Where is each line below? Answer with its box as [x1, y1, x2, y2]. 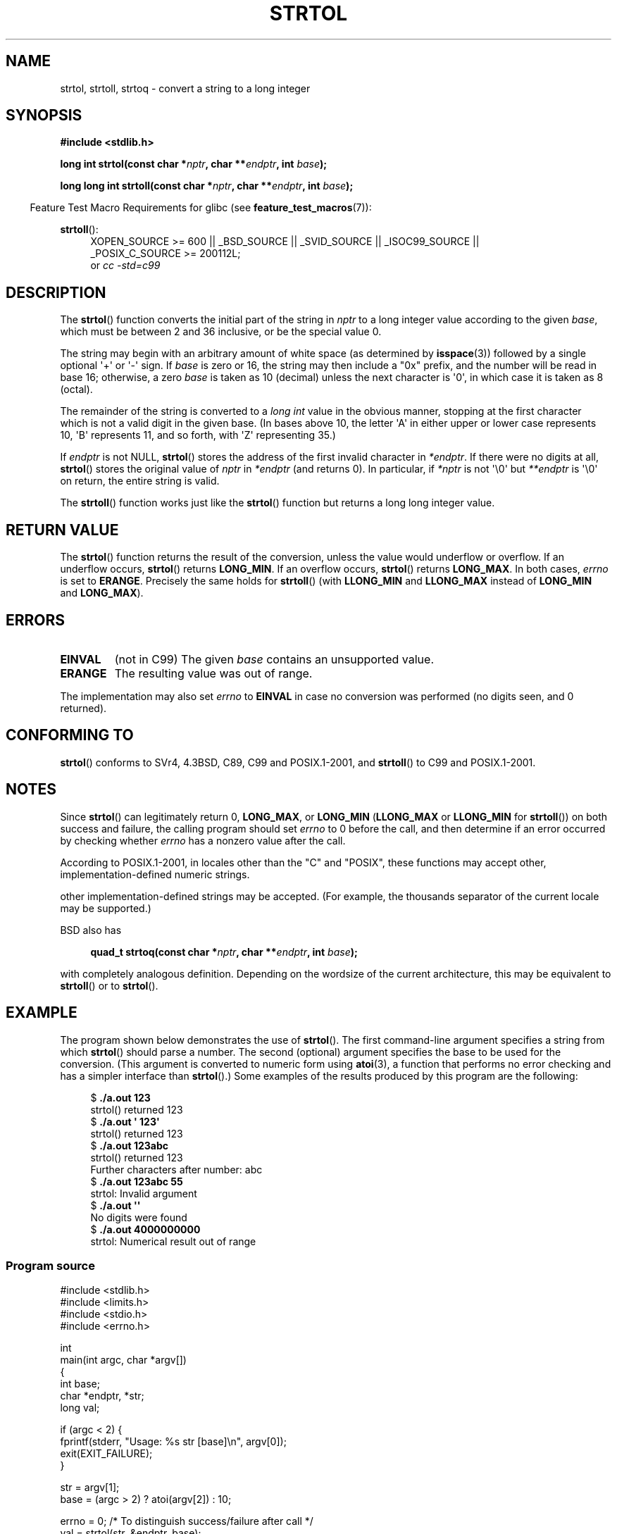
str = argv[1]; [60, 1481, 120, 1494]
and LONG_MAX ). [60, 587, 144, 599]
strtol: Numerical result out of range [90, 1235, 256, 1247]
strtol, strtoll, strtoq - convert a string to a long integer [60, 82, 311, 94]
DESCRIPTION [6, 283, 106, 301]
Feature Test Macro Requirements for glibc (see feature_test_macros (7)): [30, 201, 372, 214]
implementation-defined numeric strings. [60, 868, 250, 880]
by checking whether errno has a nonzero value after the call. [60, 834, 346, 847]
